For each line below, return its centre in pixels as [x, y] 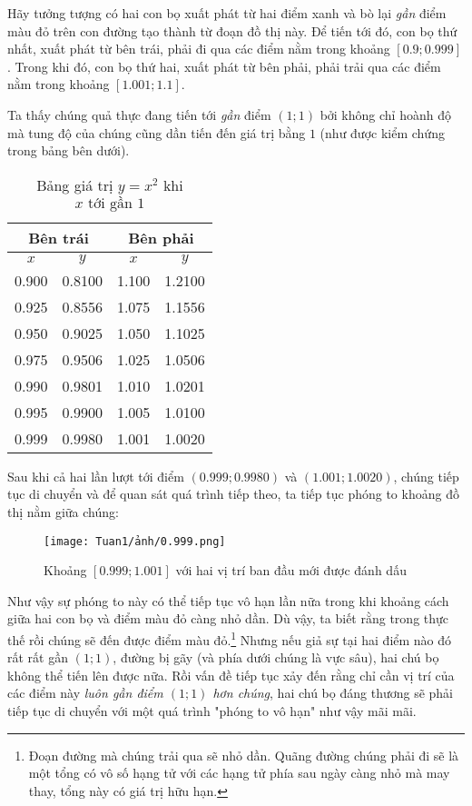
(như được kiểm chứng [382, 132]
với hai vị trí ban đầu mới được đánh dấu [291, 570]
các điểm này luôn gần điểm [85, 693]
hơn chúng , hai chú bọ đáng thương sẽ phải [333, 693]
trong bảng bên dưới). [69, 150]
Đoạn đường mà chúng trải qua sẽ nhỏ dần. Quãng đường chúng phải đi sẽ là [244, 755]
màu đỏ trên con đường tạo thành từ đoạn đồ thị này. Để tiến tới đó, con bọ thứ [232, 30]
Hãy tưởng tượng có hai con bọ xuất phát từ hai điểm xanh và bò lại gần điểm [227, 13]
